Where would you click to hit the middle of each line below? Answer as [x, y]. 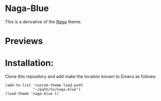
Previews [24, 41]
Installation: [29, 63]
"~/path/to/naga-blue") [57, 89]
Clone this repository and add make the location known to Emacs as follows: [81, 76]
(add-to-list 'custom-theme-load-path [44, 85]
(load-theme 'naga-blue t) [32, 94]
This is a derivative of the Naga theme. [43, 22]
